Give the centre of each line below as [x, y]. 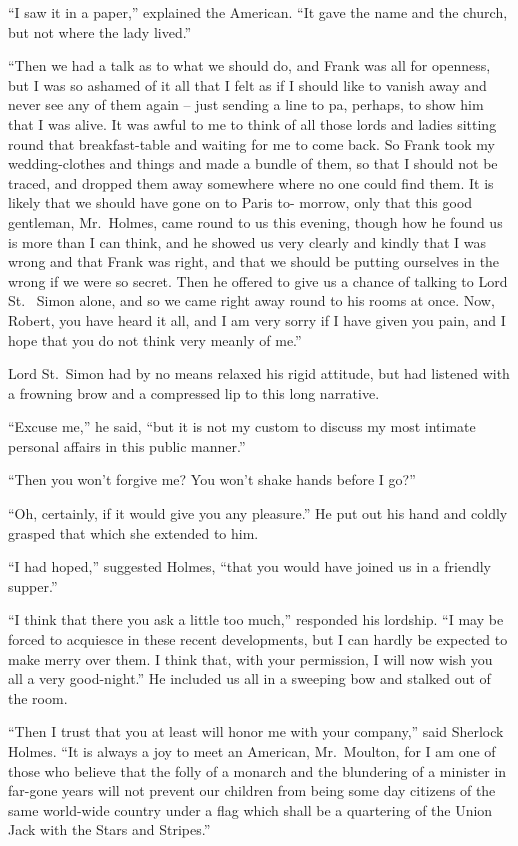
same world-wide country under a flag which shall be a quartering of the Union [250, 809]
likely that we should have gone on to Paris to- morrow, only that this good [240, 202]
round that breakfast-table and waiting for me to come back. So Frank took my [251, 143]
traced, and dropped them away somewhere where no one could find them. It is [251, 182]
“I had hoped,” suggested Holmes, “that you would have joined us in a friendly [249, 566]
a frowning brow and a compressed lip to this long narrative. [194, 392]
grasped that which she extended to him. [133, 532]
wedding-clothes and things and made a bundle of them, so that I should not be [253, 163]
